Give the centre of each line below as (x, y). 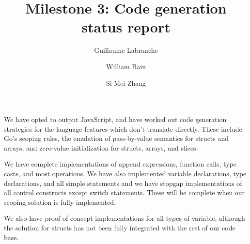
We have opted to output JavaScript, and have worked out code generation (115, 119)
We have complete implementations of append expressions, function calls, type (120, 164)
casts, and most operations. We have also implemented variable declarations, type (125, 174)
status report (126, 27)
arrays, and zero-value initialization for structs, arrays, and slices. (101, 147)
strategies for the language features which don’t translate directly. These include (123, 129)
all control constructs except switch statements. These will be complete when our (125, 192)
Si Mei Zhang (126, 83)
